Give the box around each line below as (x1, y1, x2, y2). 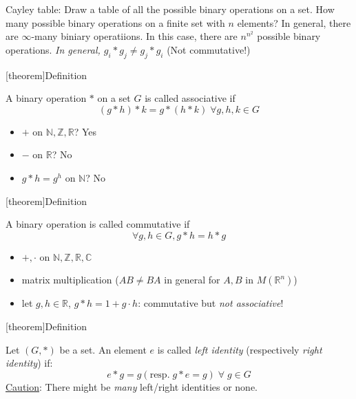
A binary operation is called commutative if (6, 217, 190, 231)
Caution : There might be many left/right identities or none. (6, 379, 258, 393)
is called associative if (145, 91, 235, 105)
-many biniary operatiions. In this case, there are (31, 29, 238, 43)
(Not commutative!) (167, 42, 251, 56)
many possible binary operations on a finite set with (6, 15, 225, 30)
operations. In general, (6, 42, 101, 56)
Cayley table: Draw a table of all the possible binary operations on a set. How (6, 2, 335, 16)
